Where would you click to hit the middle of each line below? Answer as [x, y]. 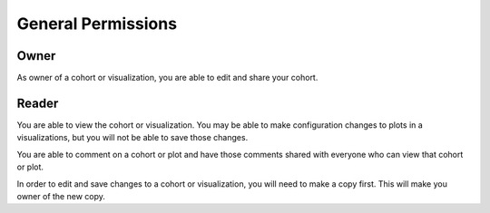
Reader [38, 103]
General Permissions [97, 24]
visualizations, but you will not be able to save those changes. [132, 138]
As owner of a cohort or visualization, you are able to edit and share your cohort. [167, 78]
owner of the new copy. [61, 196]
